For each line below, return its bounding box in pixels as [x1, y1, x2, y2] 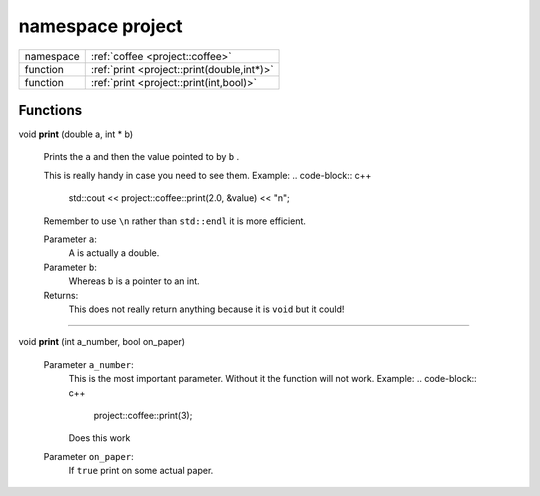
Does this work [68, 432, 131, 444]
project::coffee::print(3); [93, 409, 193, 421]
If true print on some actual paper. [68, 465, 214, 477]
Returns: [43, 289, 79, 301]
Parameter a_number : [43, 358, 134, 370]
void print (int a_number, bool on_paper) [18, 336, 185, 348]
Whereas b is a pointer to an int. [68, 275, 200, 287]
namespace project [18, 15, 184, 37]
